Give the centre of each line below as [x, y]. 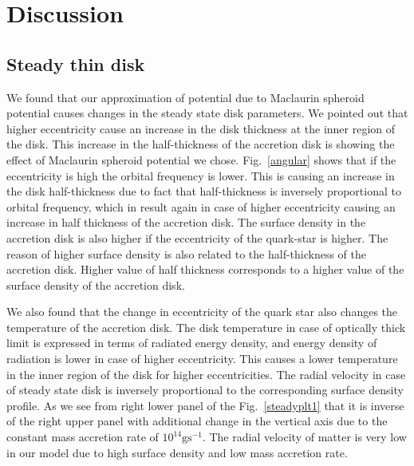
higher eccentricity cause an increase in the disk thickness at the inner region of [201, 128]
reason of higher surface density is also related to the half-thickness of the [187, 253]
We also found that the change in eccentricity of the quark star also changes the [202, 312]
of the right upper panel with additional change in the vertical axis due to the [197, 421]
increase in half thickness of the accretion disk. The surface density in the [186, 222]
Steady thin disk [76, 63]
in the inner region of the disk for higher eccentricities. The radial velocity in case [206, 374]
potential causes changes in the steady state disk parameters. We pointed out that [207, 113]
